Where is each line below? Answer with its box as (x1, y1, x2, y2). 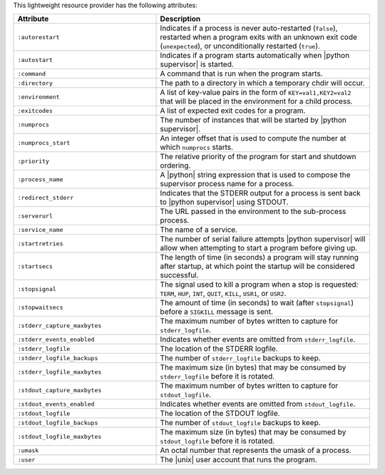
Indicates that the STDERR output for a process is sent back (160, 188, 361, 198)
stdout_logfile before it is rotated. (160, 436, 275, 446)
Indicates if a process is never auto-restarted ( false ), (160, 24, 338, 34)
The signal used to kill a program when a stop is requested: (160, 280, 359, 290)
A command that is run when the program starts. (160, 68, 324, 78)
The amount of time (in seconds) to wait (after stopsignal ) (160, 298, 354, 308)
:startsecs (17, 262, 53, 270)
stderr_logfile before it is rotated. (160, 372, 275, 382)
